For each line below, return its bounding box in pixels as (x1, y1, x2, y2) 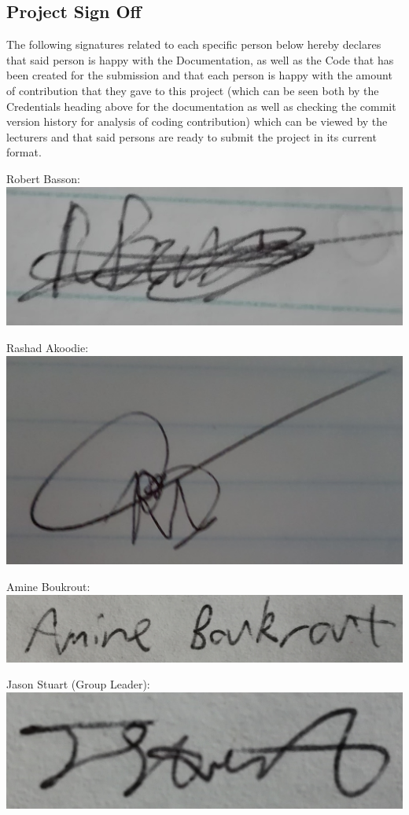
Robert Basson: (6, 170, 80, 186)
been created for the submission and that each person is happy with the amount (6, 67, 392, 83)
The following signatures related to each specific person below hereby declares (6, 36, 381, 53)
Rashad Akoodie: (6, 340, 89, 356)
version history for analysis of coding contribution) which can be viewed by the (6, 113, 388, 130)
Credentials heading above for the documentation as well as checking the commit (6, 97, 396, 114)
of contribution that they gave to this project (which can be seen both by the (6, 82, 379, 98)
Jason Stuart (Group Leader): (6, 676, 150, 692)
